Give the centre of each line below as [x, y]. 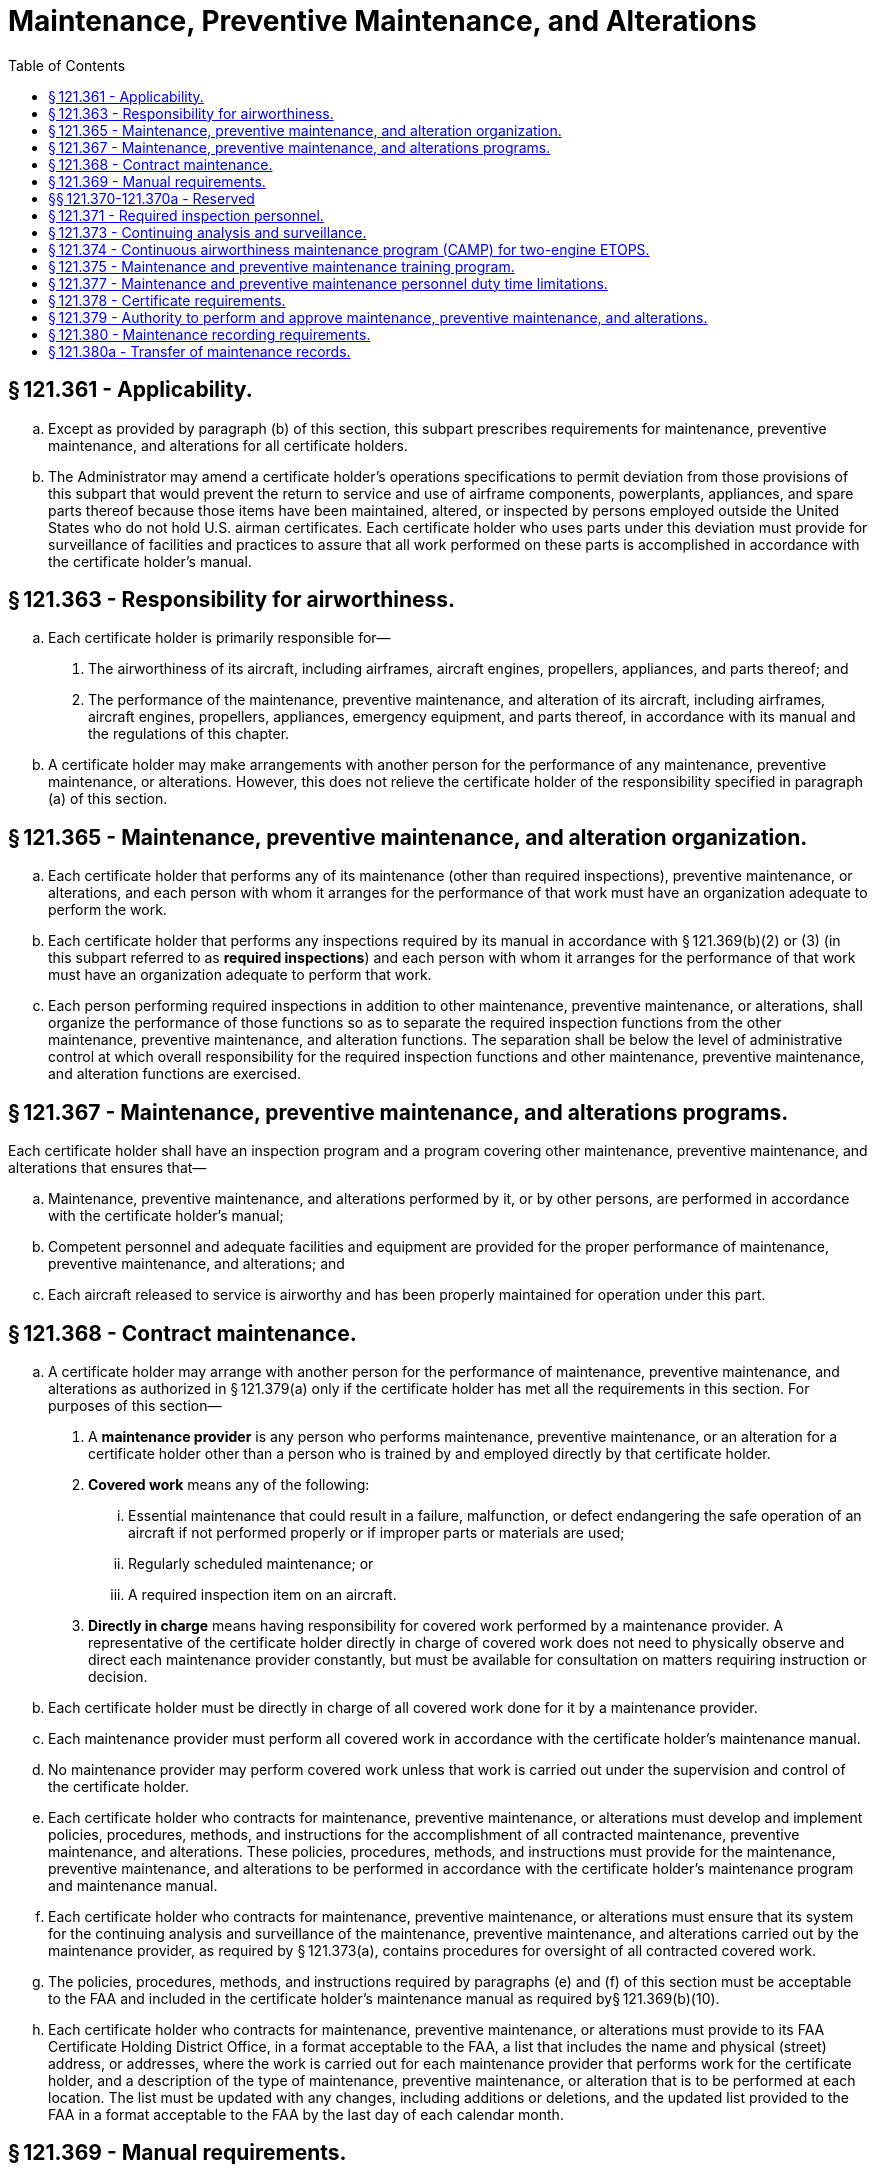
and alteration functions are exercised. [175, 1074]
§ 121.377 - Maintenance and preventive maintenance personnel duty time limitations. [328, 283]
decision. [118, 1676]
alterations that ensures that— [107, 1168]
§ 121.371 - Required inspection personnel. [186, 215]
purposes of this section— [135, 1405]
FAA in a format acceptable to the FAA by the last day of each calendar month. [306, 2114]
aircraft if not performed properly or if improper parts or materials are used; [376, 1532]
